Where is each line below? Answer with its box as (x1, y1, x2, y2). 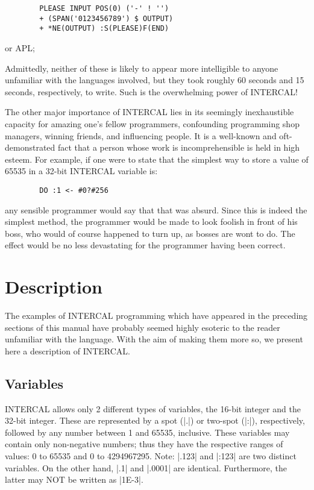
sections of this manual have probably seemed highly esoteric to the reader (5, 321, 280, 333)
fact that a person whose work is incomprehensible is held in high (58, 141, 300, 154)
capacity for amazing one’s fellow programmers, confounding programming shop (5, 117, 300, 130)
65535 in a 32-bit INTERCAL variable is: (5, 165, 158, 177)
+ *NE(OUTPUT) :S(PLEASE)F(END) (39, 24, 169, 33)
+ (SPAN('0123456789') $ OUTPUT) (39, 14, 174, 23)
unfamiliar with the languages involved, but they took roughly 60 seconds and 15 (5, 74, 304, 86)
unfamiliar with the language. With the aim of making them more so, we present (5, 333, 303, 345)
